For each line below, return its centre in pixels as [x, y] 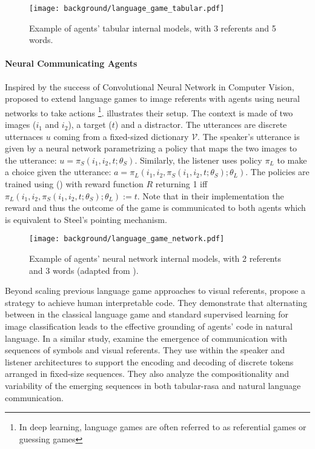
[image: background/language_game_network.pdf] [127, 239]
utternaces [24, 136]
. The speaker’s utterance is [249, 136]
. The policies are [277, 172]
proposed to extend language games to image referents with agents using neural [153, 98]
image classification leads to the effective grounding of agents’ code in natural [149, 326]
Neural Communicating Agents [71, 63]
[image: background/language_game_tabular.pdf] [127, 8]
